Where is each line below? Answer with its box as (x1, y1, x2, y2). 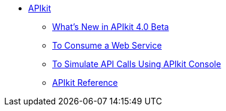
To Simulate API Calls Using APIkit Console (52, 59, 221, 69)
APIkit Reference (52, 77, 118, 88)
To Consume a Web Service (52, 40, 162, 50)
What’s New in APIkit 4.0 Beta (52, 22, 169, 32)
